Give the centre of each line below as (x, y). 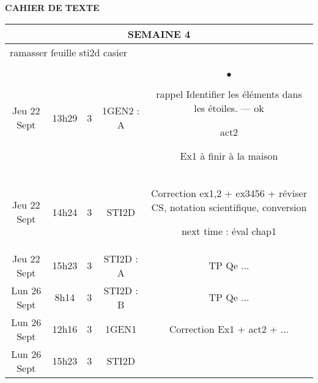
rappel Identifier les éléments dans (229, 94)
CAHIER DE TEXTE (52, 7)
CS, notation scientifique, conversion (229, 207)
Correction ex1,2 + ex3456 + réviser (229, 193)
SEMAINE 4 (159, 34)
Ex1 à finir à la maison (229, 155)
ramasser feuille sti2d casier (69, 52)
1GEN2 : (121, 111)
